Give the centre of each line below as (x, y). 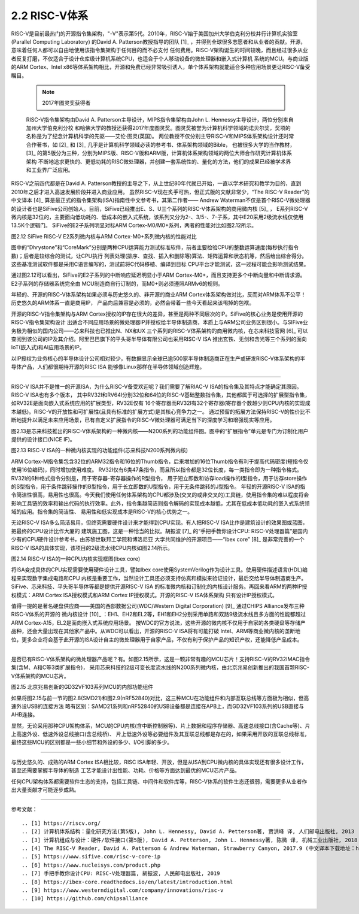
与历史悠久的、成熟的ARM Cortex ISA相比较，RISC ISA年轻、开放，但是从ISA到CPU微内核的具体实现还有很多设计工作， (159, 762)
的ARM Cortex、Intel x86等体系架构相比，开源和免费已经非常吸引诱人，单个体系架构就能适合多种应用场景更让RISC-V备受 (161, 67)
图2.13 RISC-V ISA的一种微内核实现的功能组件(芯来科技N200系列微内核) (100, 450)
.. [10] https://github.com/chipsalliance (85, 899)
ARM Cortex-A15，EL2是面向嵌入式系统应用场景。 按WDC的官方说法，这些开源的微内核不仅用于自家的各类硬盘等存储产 (159, 622)
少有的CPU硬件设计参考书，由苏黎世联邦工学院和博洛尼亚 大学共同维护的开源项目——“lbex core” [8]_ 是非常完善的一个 (158, 540)
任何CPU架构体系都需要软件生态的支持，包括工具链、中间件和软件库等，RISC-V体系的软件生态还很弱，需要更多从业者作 (159, 781)
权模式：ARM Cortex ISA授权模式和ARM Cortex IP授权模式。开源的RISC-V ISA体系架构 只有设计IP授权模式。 (144, 595)
